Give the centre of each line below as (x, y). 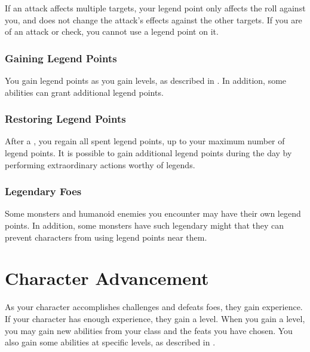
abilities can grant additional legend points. (84, 92)
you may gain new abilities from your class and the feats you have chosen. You (149, 330)
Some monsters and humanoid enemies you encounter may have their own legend (153, 213)
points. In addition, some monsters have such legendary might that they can (145, 225)
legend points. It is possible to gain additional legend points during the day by (148, 153)
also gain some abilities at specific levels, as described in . (110, 342)
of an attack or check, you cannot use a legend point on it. (112, 31)
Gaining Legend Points (61, 58)
